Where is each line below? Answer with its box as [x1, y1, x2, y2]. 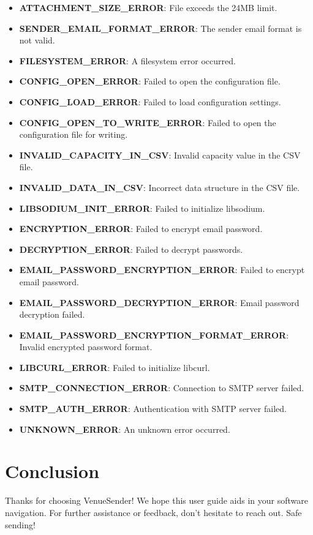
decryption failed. [19, 308, 85, 321]
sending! [5, 518, 36, 531]
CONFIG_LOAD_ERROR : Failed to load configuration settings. [19, 95, 281, 108]
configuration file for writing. [19, 128, 128, 141]
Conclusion [5, 458, 100, 484]
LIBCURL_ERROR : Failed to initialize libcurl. [19, 361, 210, 373]
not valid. [19, 34, 55, 47]
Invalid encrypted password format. [19, 340, 153, 353]
